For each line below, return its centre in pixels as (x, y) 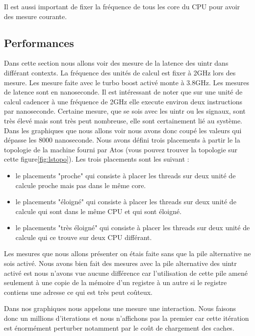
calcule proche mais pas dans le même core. (81, 185)
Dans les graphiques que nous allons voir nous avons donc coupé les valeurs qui (123, 130)
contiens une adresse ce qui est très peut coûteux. (78, 292)
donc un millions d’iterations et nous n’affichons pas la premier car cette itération (127, 318)
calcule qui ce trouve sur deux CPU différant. (84, 237)
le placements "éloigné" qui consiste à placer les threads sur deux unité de (126, 202)
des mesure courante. (36, 16)
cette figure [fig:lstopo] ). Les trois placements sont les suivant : (97, 159)
